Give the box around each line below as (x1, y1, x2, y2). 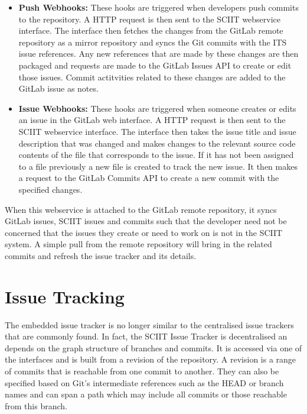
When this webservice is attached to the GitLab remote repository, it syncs (5, 203, 277, 215)
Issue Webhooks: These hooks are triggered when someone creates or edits (18, 102, 296, 114)
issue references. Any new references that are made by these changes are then (18, 47, 299, 60)
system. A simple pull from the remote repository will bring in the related (5, 238, 272, 250)
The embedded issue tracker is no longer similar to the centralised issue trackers (5, 318, 294, 331)
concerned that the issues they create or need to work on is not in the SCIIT (5, 226, 283, 238)
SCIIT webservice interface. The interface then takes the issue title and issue (18, 125, 296, 137)
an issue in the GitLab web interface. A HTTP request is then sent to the (18, 114, 286, 126)
